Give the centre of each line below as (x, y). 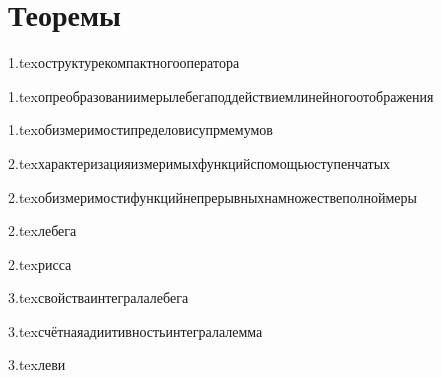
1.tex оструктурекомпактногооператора (124, 62)
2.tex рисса (40, 263)
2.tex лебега (42, 230)
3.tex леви (37, 364)
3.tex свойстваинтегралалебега (98, 297)
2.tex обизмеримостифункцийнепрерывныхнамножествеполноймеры (212, 196)
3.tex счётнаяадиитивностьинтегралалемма (135, 330)
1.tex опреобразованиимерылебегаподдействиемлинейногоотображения (221, 95)
